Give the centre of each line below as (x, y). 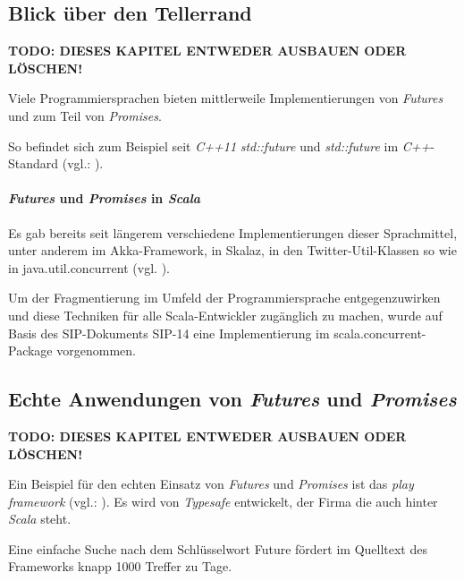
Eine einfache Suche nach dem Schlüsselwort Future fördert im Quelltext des (218, 548)
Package (30, 350)
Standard (34, 163)
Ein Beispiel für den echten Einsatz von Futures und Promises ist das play (211, 484)
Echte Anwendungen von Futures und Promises (232, 399)
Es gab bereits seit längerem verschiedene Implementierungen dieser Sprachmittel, (233, 232)
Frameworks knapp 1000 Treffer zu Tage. (120, 566)
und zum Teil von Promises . (85, 115)
